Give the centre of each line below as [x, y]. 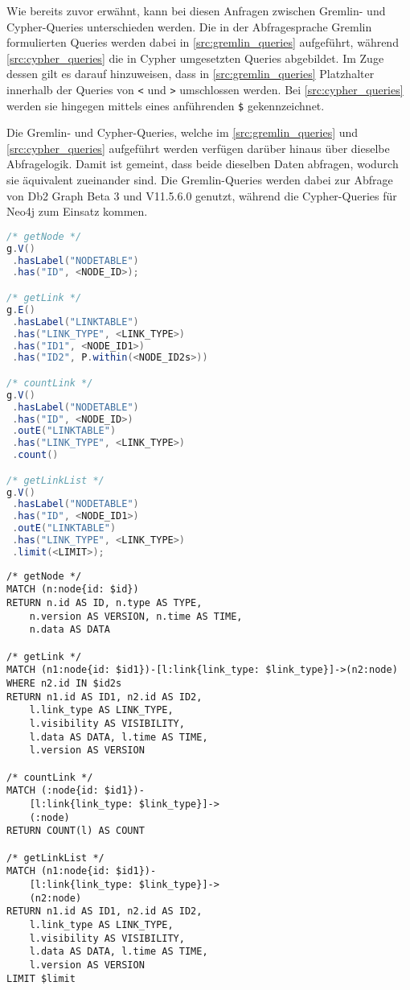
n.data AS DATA [70, 630]
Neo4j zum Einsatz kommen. [77, 211]
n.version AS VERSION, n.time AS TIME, [136, 616]
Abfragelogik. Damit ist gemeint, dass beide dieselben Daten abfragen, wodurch [203, 164]
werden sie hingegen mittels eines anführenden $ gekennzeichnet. [166, 105]
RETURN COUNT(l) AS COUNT [76, 831]
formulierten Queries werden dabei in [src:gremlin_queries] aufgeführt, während [203, 42]
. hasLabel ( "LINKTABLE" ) [76, 322]
